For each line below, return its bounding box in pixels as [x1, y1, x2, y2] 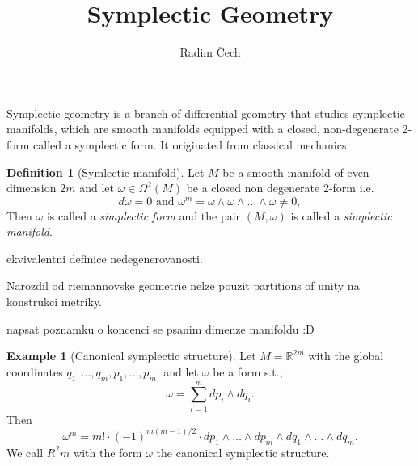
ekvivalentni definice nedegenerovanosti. [6, 250, 203, 267]
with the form [74, 443, 142, 460]
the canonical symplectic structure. [156, 443, 330, 460]
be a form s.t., [213, 363, 283, 380]
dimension [6, 179, 57, 196]
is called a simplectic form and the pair [46, 207, 241, 224]
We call [6, 443, 44, 460]
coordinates [6, 363, 63, 380]
